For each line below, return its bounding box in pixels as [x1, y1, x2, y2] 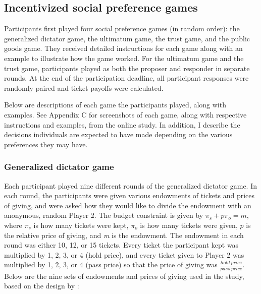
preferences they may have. [4, 139, 88, 149]
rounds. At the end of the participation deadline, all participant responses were [4, 73, 249, 83]
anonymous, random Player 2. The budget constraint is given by [4, 210, 203, 220]
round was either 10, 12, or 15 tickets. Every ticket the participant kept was [4, 240, 239, 250]
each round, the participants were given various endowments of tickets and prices [4, 190, 254, 201]
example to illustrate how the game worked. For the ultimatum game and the [4, 52, 244, 63]
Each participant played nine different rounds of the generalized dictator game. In [4, 180, 257, 191]
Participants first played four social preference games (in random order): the [4, 23, 240, 34]
